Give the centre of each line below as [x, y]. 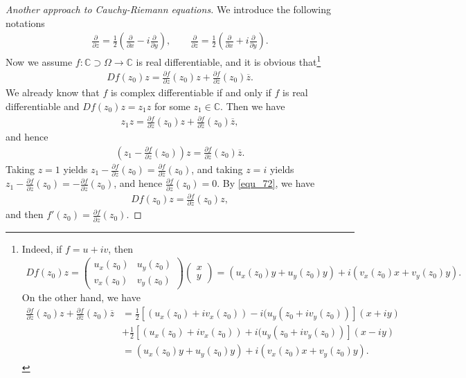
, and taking [217, 169]
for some [172, 106]
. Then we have [253, 106]
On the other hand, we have [81, 297]
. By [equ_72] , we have [266, 183]
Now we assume [39, 61]
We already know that [53, 92]
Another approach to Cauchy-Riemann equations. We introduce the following [169, 9]
